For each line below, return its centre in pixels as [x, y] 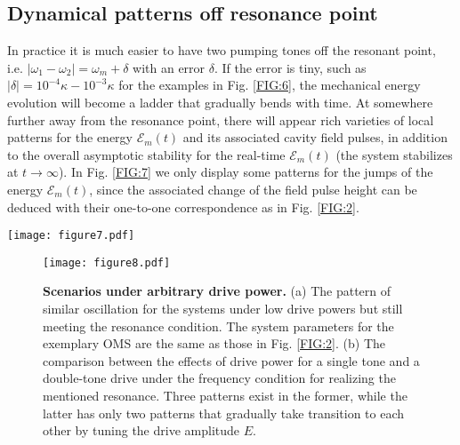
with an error [169, 67]
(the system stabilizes [394, 154]
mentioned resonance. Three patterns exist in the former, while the [225, 396]
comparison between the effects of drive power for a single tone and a [231, 360]
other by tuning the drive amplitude [141, 430]
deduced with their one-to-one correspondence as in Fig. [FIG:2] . [183, 207]
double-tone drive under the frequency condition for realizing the [219, 378]
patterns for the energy [70, 137]
